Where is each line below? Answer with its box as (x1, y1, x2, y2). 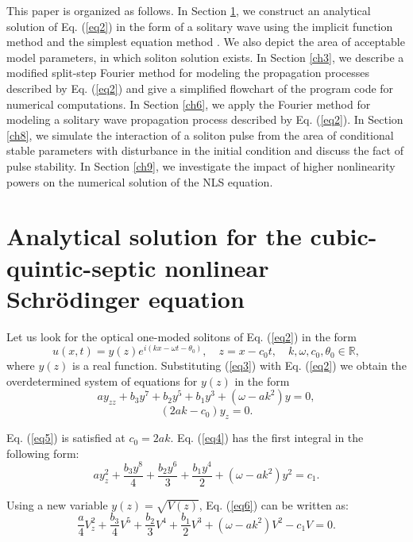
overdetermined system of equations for (6, 372, 198, 389)
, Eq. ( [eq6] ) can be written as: (199, 496, 349, 513)
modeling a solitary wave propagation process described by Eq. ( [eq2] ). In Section (6, 111, 403, 128)
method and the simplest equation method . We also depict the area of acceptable (6, 33, 405, 50)
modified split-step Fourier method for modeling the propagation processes (6, 64, 369, 81)
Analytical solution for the (6, 220, 302, 252)
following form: (6, 444, 79, 461)
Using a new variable (6, 496, 108, 513)
